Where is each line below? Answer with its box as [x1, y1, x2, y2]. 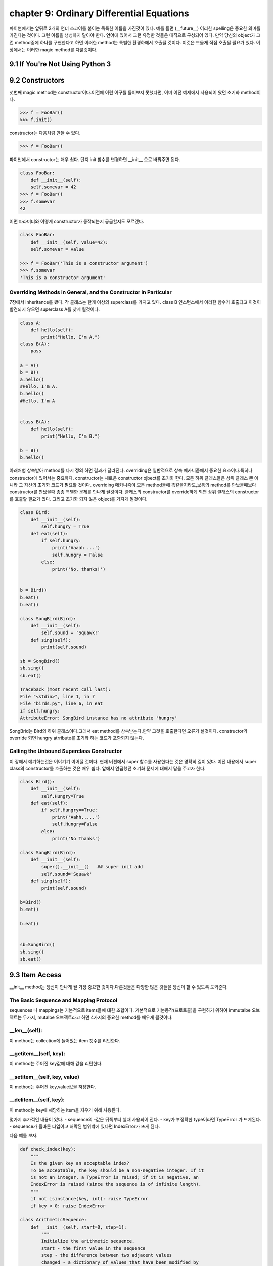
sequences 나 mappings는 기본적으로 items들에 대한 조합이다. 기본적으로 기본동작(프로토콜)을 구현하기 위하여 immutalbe [9, 1007, 251, 1013]
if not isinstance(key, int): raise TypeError [30, 1196, 149, 1202]
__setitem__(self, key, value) [9, 1073, 80, 1080]
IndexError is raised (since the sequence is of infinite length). [30, 1181, 202, 1188]
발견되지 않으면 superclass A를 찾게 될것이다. [9, 306, 100, 312]
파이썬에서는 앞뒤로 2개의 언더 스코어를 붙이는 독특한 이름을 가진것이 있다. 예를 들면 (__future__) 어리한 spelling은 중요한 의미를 [9, 25, 261, 31]
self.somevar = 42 [30, 184, 76, 190]
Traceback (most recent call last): [20, 687, 111, 692]
